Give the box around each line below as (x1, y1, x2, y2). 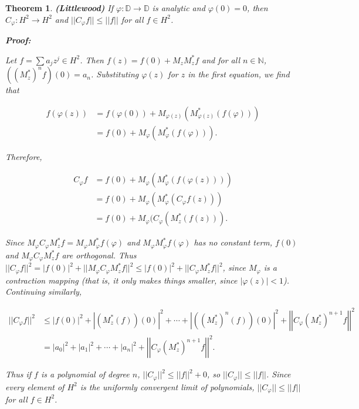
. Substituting (90, 68, 139, 80)
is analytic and (152, 2, 205, 13)
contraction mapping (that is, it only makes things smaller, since (5, 274, 238, 286)
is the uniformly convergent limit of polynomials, (80, 380, 255, 393)
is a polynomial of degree (40, 368, 130, 380)
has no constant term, (194, 236, 273, 248)
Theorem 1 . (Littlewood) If (5, 2, 114, 13)
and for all (202, 53, 241, 66)
